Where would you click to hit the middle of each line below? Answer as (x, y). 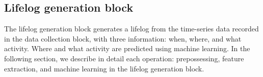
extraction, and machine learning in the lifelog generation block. (104, 68)
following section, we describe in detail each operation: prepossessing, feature (124, 58)
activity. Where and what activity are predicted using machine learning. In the (127, 48)
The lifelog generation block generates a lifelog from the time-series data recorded (131, 29)
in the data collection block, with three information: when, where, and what (123, 38)
